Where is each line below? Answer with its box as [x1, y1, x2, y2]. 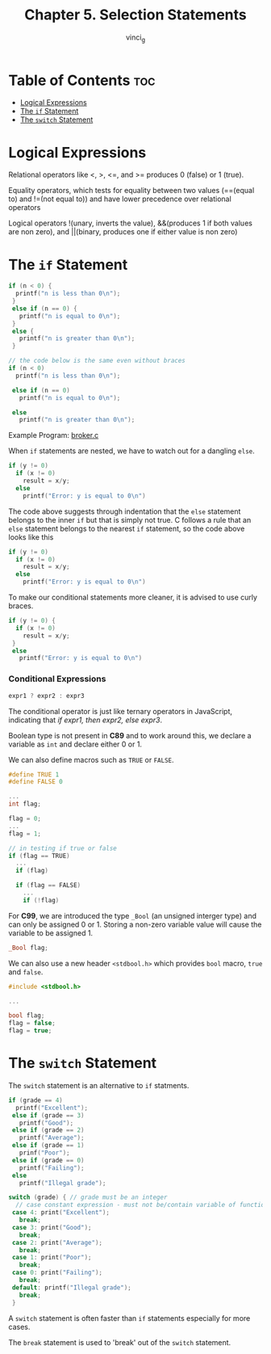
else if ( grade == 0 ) [11, 1156, 85, 1164]
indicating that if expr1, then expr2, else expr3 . [8, 715, 163, 725]
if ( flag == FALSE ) [15, 881, 81, 889]
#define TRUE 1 [8, 770, 60, 779]
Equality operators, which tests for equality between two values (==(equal [8, 186, 255, 196]
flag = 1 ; [8, 830, 42, 838]
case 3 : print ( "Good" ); [11, 1223, 92, 1231]
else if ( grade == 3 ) [11, 1111, 85, 1120]
